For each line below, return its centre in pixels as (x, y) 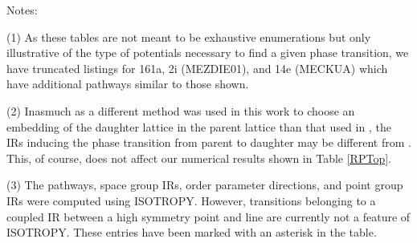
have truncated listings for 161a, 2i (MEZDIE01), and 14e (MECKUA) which (197, 68)
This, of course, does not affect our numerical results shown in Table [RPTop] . (199, 158)
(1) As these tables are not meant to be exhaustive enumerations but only (189, 36)
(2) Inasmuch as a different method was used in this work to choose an (181, 110)
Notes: (22, 10)
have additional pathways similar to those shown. (128, 84)
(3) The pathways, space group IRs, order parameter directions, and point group (205, 185)
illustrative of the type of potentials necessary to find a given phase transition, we (208, 53)
